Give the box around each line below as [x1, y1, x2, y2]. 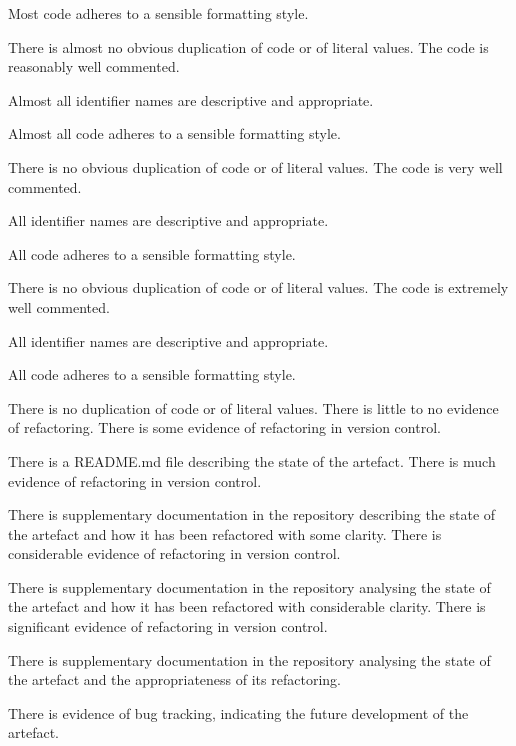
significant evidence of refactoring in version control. [8, 616, 328, 637]
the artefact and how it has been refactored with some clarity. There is [8, 523, 442, 544]
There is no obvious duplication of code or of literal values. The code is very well [8, 156, 503, 177]
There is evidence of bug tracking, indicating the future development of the [8, 702, 469, 723]
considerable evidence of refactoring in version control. [8, 543, 341, 564]
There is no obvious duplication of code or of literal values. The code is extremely [8, 277, 509, 298]
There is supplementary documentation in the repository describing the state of [8, 504, 496, 525]
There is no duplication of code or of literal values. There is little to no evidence [8, 397, 499, 418]
